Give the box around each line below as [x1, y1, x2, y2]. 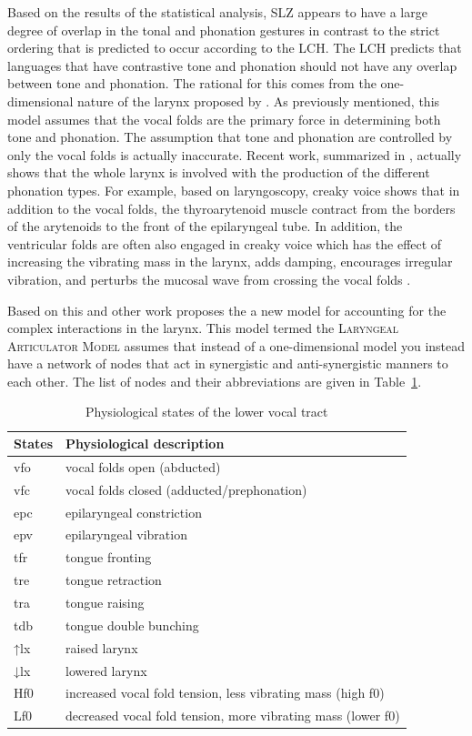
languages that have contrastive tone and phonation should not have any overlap [7, 55, 457, 75]
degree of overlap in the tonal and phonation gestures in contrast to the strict [7, 20, 440, 39]
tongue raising [65, 592, 145, 611]
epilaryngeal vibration [65, 525, 187, 544]
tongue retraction [65, 570, 162, 590]
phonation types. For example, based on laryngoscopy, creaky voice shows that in [7, 180, 460, 199]
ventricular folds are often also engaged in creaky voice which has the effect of [7, 234, 442, 253]
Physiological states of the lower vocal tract [85, 402, 328, 421]
